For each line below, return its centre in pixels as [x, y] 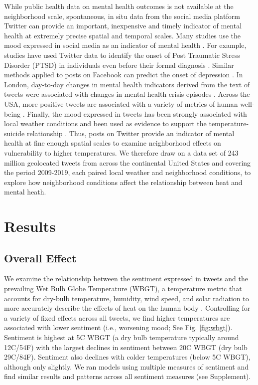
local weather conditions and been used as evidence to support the [105, 123]
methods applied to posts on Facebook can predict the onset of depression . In [124, 75]
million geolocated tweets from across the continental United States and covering [128, 162]
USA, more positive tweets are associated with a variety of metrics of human [121, 103]
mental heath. [25, 192]
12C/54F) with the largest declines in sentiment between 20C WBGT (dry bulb [126, 347]
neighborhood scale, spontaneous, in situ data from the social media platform [122, 16]
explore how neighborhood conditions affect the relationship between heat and [123, 182]
